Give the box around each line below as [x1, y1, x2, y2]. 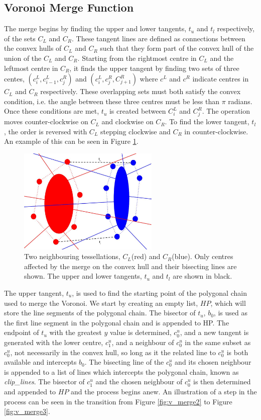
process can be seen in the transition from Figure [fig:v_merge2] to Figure [4, 396, 232, 406]
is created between [109, 106, 166, 116]
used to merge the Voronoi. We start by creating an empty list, [4, 297, 198, 308]
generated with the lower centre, [4, 337, 103, 347]
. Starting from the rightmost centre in [77, 52, 197, 63]
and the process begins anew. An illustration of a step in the [71, 386, 257, 396]
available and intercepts [4, 357, 77, 367]
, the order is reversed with [4, 126, 87, 136]
